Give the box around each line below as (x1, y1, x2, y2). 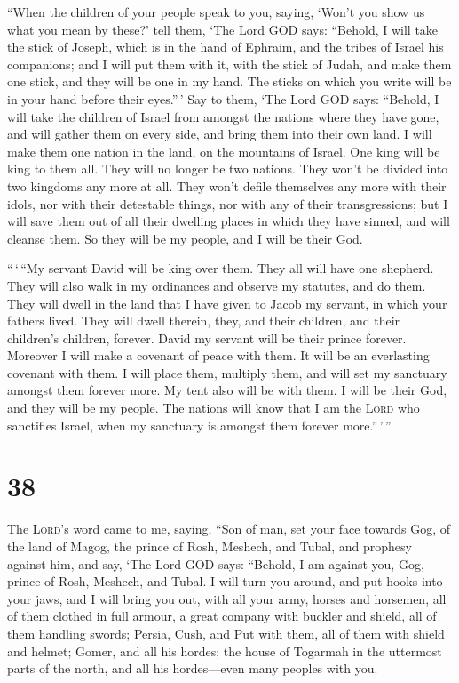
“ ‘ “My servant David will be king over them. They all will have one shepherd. (7, 259, 434, 277)
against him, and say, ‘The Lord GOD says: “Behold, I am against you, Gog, (7, 554, 424, 573)
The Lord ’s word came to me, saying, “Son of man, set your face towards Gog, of (7, 519, 451, 538)
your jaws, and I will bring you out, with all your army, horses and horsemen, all (7, 589, 447, 607)
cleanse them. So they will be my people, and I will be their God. (7, 229, 363, 247)
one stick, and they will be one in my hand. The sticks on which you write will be (7, 72, 452, 91)
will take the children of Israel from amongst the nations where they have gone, (7, 107, 439, 125)
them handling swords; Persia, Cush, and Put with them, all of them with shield (7, 623, 445, 642)
